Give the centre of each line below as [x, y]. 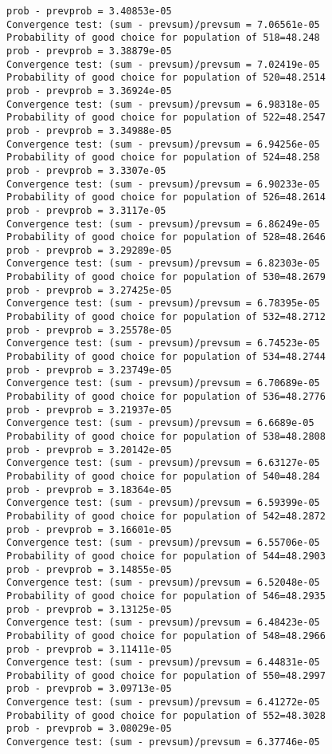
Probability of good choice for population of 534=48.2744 [166, 357]
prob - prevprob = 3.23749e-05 [89, 370]
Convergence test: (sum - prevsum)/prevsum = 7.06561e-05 [163, 24]
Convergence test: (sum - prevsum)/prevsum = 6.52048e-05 [163, 583]
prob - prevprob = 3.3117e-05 [86, 210]
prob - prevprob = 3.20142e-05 [89, 450]
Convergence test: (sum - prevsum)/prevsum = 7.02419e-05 [163, 64]
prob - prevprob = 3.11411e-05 [89, 649]
